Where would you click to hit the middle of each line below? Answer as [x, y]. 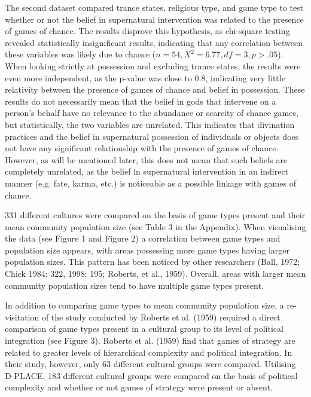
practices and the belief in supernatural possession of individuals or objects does [152, 136]
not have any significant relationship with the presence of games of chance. [142, 148]
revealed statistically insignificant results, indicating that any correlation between [154, 42]
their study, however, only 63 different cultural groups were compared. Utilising [150, 364]
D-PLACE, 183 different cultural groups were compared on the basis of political [151, 375]
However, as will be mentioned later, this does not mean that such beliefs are [146, 159]
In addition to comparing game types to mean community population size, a [144, 305]
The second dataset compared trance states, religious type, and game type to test [154, 7]
